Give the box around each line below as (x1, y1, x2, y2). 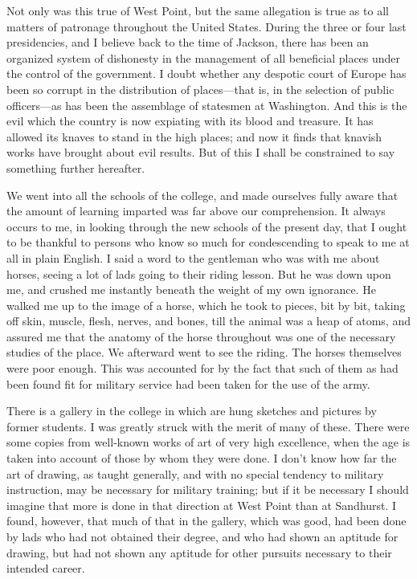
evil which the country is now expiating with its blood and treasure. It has (6, 112, 374, 129)
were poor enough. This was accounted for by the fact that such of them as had (6, 360, 399, 377)
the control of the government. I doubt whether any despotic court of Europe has (6, 65, 407, 82)
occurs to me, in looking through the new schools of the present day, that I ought (6, 218, 407, 234)
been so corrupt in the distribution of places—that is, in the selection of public (6, 80, 395, 97)
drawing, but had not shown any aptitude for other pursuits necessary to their (6, 544, 392, 561)
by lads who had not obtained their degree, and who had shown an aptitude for (6, 528, 399, 544)
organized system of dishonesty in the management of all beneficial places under (6, 49, 401, 66)
